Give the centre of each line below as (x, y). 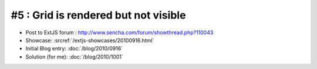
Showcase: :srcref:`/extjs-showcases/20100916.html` (90, 40)
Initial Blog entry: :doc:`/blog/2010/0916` (74, 49)
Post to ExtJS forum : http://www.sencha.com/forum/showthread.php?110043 (119, 32)
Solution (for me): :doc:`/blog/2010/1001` (74, 57)
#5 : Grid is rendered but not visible (98, 15)
